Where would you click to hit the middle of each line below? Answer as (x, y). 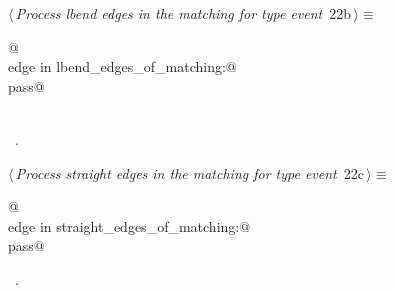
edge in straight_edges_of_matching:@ (129, 225)
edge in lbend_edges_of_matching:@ (122, 66)
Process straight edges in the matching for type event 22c (189, 172)
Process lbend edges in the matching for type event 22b (183, 13)
